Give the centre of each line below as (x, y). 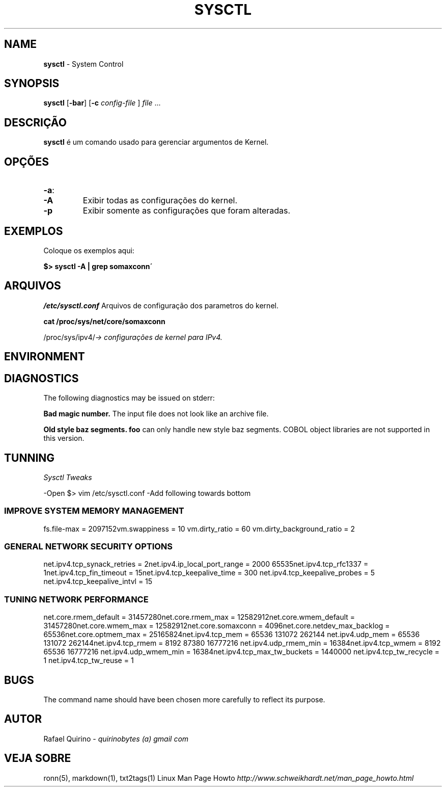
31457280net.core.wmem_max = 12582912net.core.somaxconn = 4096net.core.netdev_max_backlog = (217, 626)
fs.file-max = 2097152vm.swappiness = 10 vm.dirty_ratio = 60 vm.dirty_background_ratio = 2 (199, 529)
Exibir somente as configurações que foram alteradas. (187, 211)
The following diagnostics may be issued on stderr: (129, 398)
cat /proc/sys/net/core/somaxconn (104, 321)
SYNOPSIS (32, 84)
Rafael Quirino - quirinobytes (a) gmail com (116, 739)
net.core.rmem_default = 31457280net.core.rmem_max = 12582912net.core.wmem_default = (199, 617)
